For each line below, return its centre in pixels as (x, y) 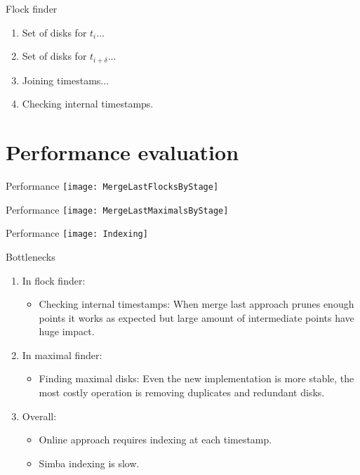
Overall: (39, 416)
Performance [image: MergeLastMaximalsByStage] (117, 209)
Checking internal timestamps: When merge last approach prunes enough (196, 304)
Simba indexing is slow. (89, 463)
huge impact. (67, 331)
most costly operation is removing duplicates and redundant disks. (182, 392)
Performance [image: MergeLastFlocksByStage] (112, 185)
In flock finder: (54, 280)
